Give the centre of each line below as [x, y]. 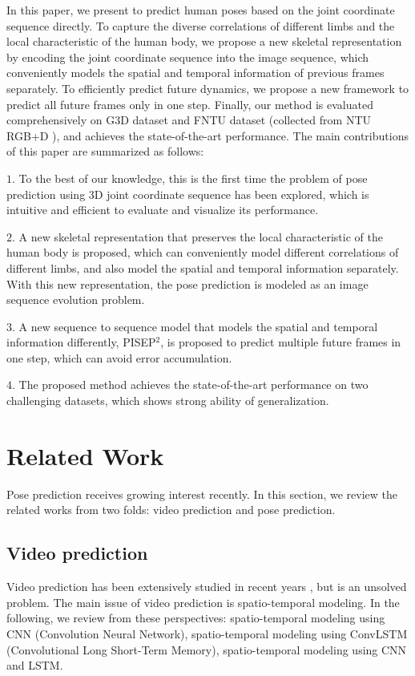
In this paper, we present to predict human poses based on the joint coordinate [201, 10]
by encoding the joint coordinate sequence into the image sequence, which [188, 57]
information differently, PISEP [81, 342]
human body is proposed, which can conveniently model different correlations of [203, 252]
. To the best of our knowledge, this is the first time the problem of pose [190, 178]
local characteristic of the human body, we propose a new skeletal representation [204, 41]
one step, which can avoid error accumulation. [119, 357]
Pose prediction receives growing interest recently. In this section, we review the [202, 494]
